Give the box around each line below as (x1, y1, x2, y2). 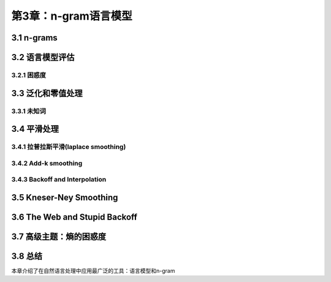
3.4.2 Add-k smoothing (11, 159, 83, 167)
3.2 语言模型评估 (11, 52, 75, 63)
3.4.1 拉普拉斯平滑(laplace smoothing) (11, 143, 126, 151)
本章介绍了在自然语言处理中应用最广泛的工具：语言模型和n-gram (11, 267, 175, 274)
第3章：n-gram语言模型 (11, 9, 133, 23)
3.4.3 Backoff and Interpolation (11, 175, 107, 184)
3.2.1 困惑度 (11, 70, 46, 79)
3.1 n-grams (11, 32, 58, 43)
